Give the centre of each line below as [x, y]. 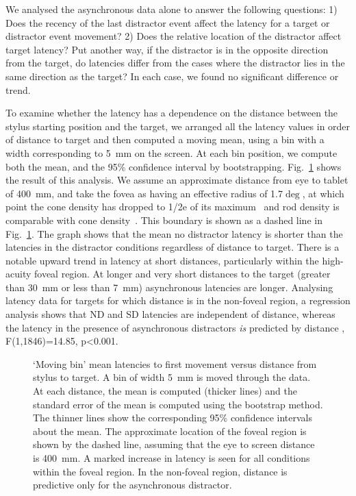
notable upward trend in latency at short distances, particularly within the [162, 260]
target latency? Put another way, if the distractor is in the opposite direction [167, 49]
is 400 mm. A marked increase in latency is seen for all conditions [171, 458]
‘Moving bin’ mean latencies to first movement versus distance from [175, 363]
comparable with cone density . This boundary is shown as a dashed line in [164, 220]
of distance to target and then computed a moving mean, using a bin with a [165, 139]
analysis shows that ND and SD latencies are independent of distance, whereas [170, 314]
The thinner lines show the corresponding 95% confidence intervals [173, 418]
